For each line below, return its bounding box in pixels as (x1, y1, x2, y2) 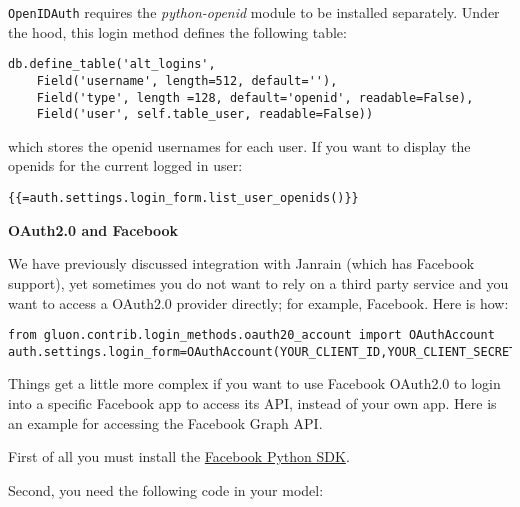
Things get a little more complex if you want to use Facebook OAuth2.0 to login (8, 373, 501, 394)
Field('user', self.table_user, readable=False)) (36, 107, 374, 122)
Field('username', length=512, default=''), (36, 73, 338, 88)
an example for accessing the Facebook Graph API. (8, 412, 323, 433)
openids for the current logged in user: (8, 155, 243, 176)
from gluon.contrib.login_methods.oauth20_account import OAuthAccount (8, 328, 495, 343)
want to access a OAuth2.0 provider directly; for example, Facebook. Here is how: (8, 292, 509, 313)
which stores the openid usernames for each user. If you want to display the (8, 135, 471, 156)
